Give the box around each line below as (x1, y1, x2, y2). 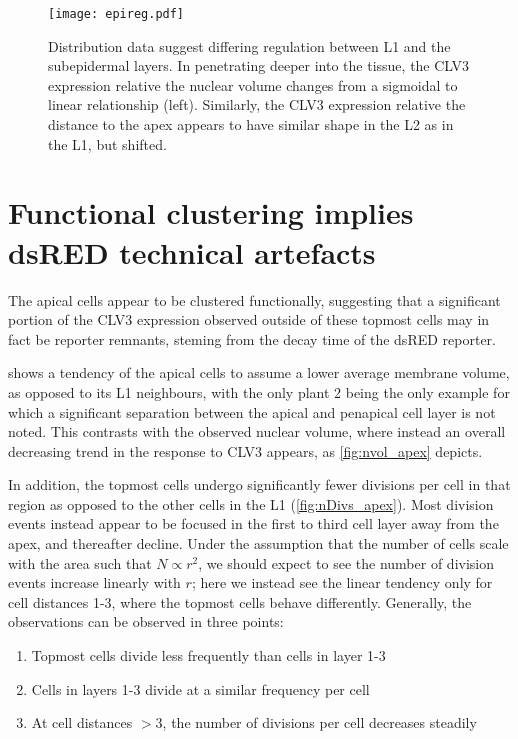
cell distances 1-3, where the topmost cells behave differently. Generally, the (8, 591, 472, 612)
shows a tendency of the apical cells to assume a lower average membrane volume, (8, 362, 510, 383)
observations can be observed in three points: (8, 611, 284, 632)
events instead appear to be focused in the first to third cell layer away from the (8, 513, 499, 534)
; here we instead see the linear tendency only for (191, 572, 493, 593)
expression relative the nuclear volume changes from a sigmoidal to (48, 74, 458, 95)
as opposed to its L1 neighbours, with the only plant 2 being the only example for (8, 381, 510, 402)
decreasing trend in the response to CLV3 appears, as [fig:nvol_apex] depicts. (8, 440, 483, 461)
